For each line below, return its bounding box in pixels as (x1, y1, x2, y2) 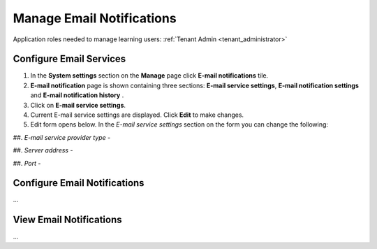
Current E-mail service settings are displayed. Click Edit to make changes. (30, 111, 244, 119)
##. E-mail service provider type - (13, 133, 111, 141)
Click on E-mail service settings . (30, 101, 126, 109)
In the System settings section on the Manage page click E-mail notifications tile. (30, 71, 269, 80)
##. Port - (13, 159, 41, 167)
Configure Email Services (13, 53, 126, 65)
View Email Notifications (13, 214, 122, 226)
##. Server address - (13, 146, 73, 155)
